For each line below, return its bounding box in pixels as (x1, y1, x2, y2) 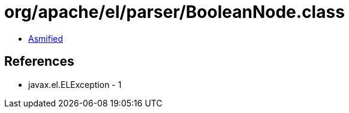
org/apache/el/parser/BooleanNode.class (4, 2, 345, 22)
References (4, 54, 74, 69)
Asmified (28, 33, 64, 44)
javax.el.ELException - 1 (28, 79, 122, 90)
